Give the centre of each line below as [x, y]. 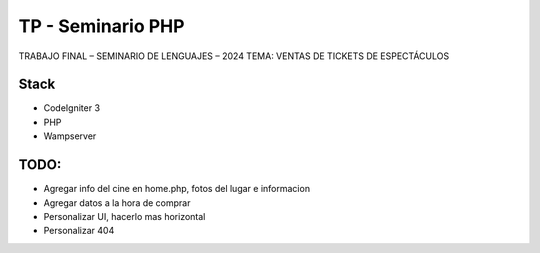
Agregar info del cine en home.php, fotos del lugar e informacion [176, 189]
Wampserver [70, 136]
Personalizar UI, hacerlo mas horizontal [124, 216]
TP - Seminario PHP [101, 26]
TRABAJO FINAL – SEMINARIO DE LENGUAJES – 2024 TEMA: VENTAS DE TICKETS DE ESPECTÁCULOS [234, 56]
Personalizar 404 [79, 231]
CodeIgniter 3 [71, 108]
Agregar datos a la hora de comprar [117, 202]
